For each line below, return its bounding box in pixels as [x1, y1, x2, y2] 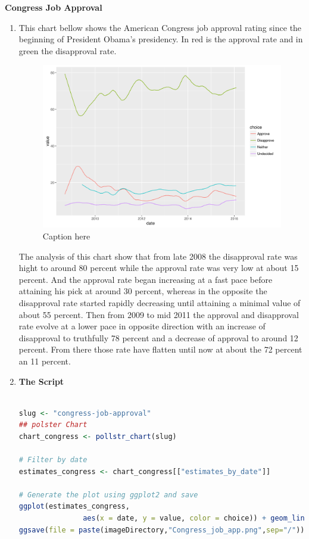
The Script [18, 375, 64, 387]
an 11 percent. [18, 354, 71, 367]
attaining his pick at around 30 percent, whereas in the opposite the [18, 285, 267, 297]
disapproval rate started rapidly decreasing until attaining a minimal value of [18, 296, 301, 309]
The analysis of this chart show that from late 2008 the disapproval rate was [18, 250, 298, 262]
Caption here [42, 230, 90, 242]
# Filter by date [18, 456, 88, 465]
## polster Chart [18, 420, 88, 429]
